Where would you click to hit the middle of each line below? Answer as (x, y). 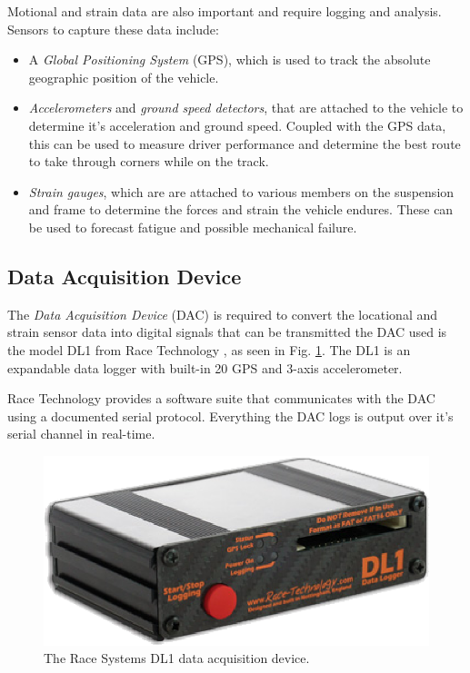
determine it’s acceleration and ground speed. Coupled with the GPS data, (237, 125)
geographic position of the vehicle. (124, 77)
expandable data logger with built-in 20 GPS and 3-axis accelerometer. (205, 367)
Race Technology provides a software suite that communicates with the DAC (221, 398)
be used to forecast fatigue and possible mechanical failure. (193, 227)
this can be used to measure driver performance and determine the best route (245, 143)
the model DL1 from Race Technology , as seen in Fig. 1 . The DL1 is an (209, 349)
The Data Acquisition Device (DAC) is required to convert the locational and (223, 314)
